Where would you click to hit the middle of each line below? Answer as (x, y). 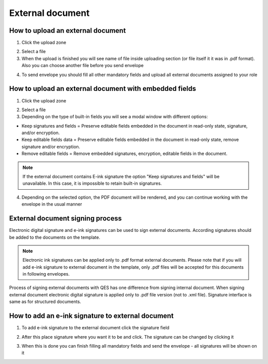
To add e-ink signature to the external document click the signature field (96, 328)
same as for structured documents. (45, 302)
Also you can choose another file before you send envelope (83, 66)
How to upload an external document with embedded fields (102, 89)
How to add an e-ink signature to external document (91, 316)
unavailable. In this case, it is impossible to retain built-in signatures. (92, 183)
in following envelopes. (46, 274)
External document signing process (66, 218)
